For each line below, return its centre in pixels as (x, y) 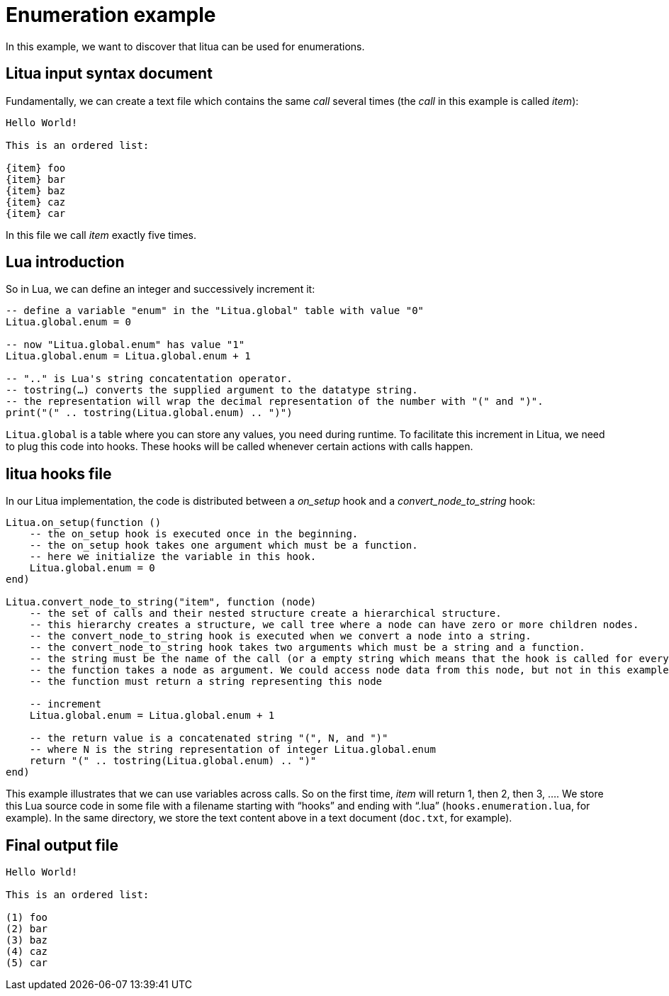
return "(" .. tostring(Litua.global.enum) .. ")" (173, 761)
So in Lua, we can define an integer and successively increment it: (161, 289)
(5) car (27, 963)
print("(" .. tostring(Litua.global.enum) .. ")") (149, 413)
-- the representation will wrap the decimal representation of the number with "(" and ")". (275, 402)
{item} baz (36, 190)
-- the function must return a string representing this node (206, 682)
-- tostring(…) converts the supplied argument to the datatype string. (212, 390)
